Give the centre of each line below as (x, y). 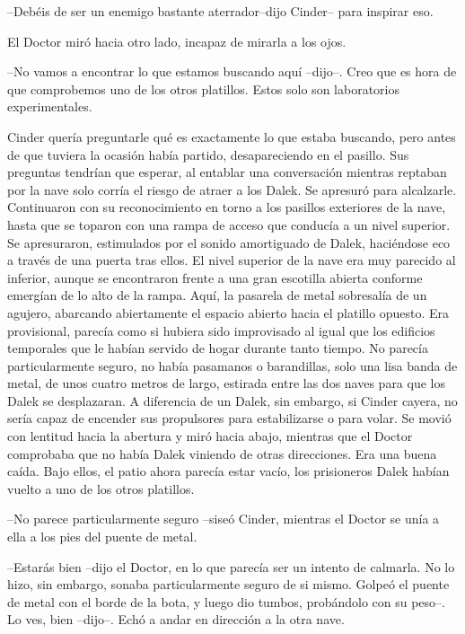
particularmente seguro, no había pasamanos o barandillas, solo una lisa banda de (232, 365)
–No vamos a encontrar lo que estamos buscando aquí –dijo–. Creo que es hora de (232, 71)
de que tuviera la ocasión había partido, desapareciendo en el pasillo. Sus (208, 154)
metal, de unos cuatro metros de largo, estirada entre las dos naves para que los (226, 383)
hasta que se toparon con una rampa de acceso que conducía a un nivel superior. (229, 224)
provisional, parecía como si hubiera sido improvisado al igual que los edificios (221, 330)
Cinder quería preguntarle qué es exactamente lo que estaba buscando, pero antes (232, 136)
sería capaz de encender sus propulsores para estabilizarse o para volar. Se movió (229, 418)
